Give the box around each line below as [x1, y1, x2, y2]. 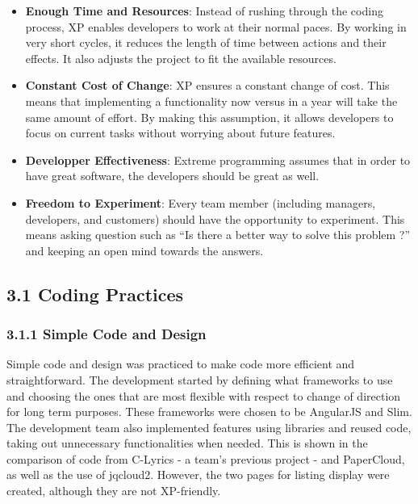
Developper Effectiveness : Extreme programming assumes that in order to [25, 151, 411, 168]
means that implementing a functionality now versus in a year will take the [25, 92, 398, 109]
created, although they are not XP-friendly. [6, 482, 221, 499]
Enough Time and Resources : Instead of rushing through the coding [25, 2, 383, 19]
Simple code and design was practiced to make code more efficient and [6, 355, 355, 372]
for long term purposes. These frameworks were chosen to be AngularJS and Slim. [6, 403, 412, 420]
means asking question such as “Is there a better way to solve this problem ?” [25, 226, 411, 243]
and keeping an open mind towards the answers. [25, 241, 264, 258]
